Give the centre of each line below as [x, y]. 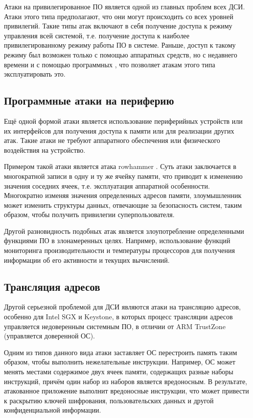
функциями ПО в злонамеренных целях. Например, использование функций [117, 240]
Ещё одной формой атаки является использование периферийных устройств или [123, 121]
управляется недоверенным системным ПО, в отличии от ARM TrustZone [115, 326]
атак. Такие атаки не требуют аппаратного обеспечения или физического [112, 140]
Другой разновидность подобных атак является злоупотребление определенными [124, 231]
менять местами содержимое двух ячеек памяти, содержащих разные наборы [119, 372]
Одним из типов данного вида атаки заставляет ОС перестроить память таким [121, 352]
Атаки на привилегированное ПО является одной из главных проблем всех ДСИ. [125, 6]
